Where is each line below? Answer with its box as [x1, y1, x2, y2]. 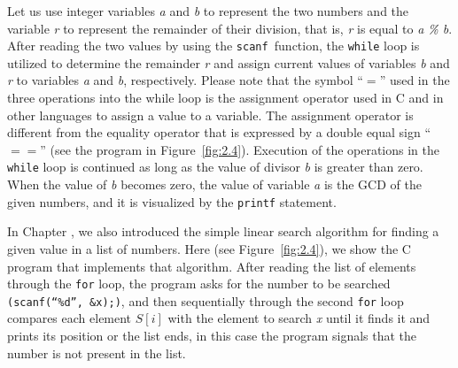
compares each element [7, 309, 132, 327]
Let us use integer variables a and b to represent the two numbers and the [7, 2, 409, 19]
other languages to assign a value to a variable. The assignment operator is [7, 105, 414, 124]
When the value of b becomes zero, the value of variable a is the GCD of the [7, 175, 422, 194]
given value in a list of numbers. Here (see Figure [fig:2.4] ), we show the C [7, 239, 411, 257]
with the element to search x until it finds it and [167, 309, 431, 327]
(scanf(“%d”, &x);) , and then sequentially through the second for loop [7, 291, 404, 310]
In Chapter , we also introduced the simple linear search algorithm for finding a [7, 222, 439, 241]
